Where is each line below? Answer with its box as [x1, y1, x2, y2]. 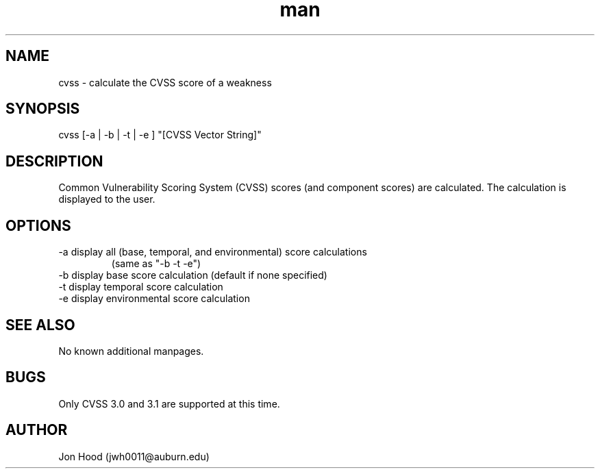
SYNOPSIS [5, 100, 80, 118]
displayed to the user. [58, 193, 155, 205]
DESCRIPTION [5, 152, 103, 170]
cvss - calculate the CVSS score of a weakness [58, 76, 272, 88]
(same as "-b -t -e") [111, 258, 201, 270]
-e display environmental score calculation [58, 292, 250, 305]
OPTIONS [5, 216, 71, 234]
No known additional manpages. [58, 345, 204, 357]
